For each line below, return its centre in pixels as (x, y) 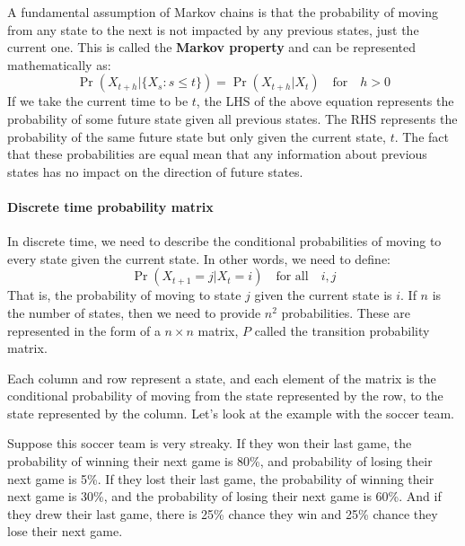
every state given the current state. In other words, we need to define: (199, 258)
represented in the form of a (84, 330)
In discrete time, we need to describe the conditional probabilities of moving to (224, 241)
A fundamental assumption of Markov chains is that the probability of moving (223, 12)
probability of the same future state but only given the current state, (197, 136)
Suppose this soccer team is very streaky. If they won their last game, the (210, 443)
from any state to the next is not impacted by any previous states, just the (213, 29)
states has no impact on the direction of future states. (155, 171)
